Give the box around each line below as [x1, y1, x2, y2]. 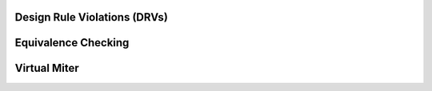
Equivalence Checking [14, 36, 130, 49]
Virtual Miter [14, 61, 79, 75]
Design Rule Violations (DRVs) [14, 10, 168, 24]
